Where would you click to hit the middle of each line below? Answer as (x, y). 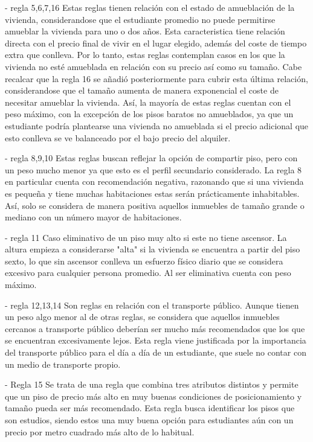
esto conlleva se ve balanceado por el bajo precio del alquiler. (118, 137)
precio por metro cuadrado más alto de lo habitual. (100, 431)
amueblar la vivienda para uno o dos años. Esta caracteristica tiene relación (145, 31)
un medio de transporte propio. (63, 364)
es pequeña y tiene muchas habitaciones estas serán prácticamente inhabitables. (152, 193)
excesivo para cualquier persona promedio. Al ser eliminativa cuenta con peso (148, 273)
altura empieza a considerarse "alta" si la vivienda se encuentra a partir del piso (153, 249)
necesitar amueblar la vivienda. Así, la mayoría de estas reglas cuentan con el (148, 102)
